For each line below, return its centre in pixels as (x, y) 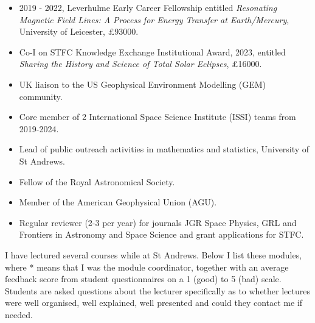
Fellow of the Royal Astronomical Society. (97, 181)
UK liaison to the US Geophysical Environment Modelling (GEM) (143, 84)
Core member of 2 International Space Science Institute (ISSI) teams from (157, 117)
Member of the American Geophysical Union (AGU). (118, 202)
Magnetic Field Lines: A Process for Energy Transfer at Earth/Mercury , (154, 19)
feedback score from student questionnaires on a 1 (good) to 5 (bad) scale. (143, 279)
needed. (19, 314)
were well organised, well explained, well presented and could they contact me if (154, 303)
